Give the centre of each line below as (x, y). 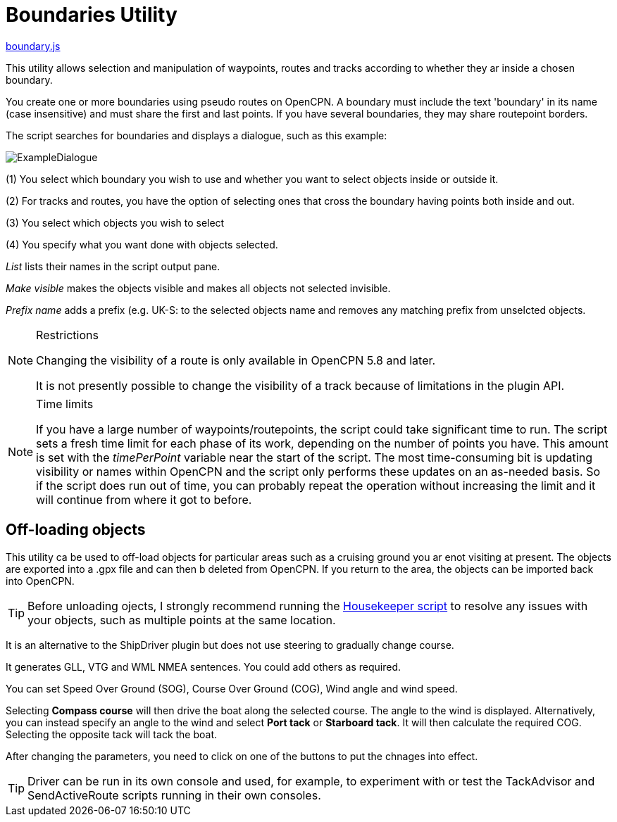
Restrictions (67, 335)
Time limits (65, 404)
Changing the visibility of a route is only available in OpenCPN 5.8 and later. (236, 360)
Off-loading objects (76, 530)
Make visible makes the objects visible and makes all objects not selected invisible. (198, 288)
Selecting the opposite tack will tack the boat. (112, 734)
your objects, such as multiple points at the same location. (182, 620)
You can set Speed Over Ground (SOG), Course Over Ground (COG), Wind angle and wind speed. (232, 688)
